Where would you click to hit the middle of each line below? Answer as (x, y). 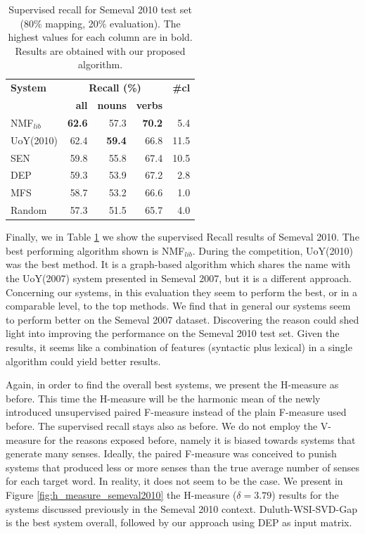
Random (29, 210)
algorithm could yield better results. (83, 361)
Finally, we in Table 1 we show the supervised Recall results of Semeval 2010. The (182, 237)
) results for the (305, 494)
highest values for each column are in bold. (100, 37)
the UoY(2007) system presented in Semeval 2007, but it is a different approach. (179, 278)
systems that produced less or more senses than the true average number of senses (183, 467)
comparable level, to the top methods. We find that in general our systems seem (178, 306)
